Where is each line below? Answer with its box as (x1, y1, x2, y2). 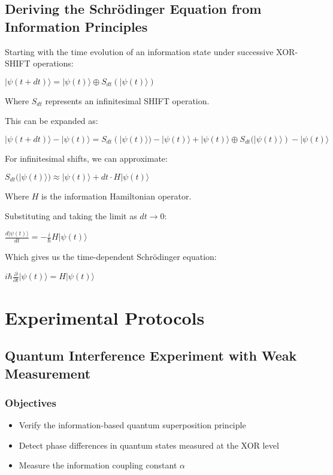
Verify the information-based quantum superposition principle (19, 419, 246, 431)
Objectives (5, 395, 56, 410)
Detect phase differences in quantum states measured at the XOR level (19, 438, 279, 451)
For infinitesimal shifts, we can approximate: (5, 152, 168, 164)
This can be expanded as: (5, 114, 98, 127)
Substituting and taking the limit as (5, 210, 137, 222)
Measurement (5, 364, 91, 382)
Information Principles (5, 17, 148, 35)
